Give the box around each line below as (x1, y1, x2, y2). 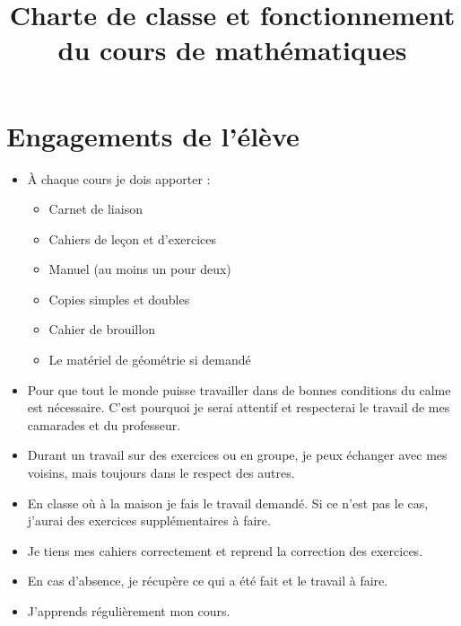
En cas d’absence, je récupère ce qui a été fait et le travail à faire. (27, 571, 388, 590)
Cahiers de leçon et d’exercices (48, 229, 217, 248)
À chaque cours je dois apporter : (27, 169, 211, 188)
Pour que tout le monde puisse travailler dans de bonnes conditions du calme (27, 380, 451, 399)
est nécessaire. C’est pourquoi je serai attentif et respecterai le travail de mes (27, 398, 450, 417)
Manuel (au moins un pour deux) (48, 260, 231, 278)
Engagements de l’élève (6, 117, 300, 154)
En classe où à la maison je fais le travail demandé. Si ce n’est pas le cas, (27, 493, 429, 512)
